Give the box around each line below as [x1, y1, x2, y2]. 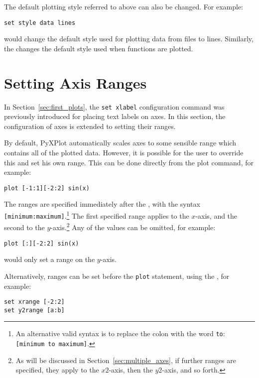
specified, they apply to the [15, 365, 99, 375]
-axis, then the [109, 365, 153, 375]
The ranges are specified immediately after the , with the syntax [4, 199, 200, 209]
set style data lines [4, 19, 76, 26]
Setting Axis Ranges [4, 72, 147, 93]
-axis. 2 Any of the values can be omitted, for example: [50, 221, 216, 232]
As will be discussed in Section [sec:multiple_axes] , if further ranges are [15, 355, 236, 365]
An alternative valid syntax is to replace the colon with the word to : [15, 328, 225, 339]
